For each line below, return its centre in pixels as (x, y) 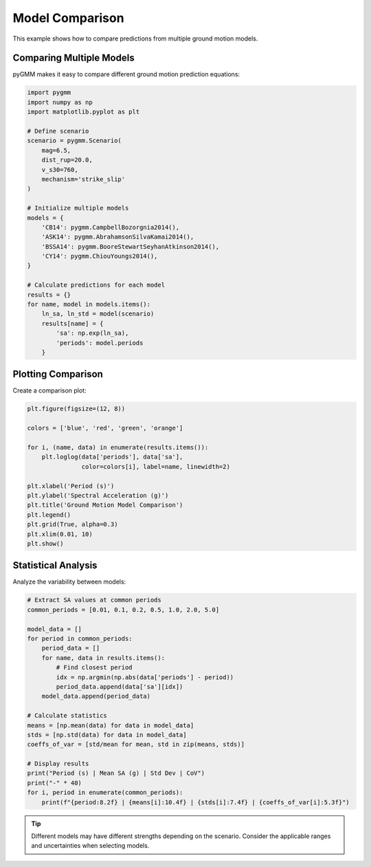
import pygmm (49, 92)
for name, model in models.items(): (89, 305)
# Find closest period (94, 668)
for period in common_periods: (80, 638)
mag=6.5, (56, 150)
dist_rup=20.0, (67, 160)
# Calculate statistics (67, 716)
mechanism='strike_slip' (83, 179)
